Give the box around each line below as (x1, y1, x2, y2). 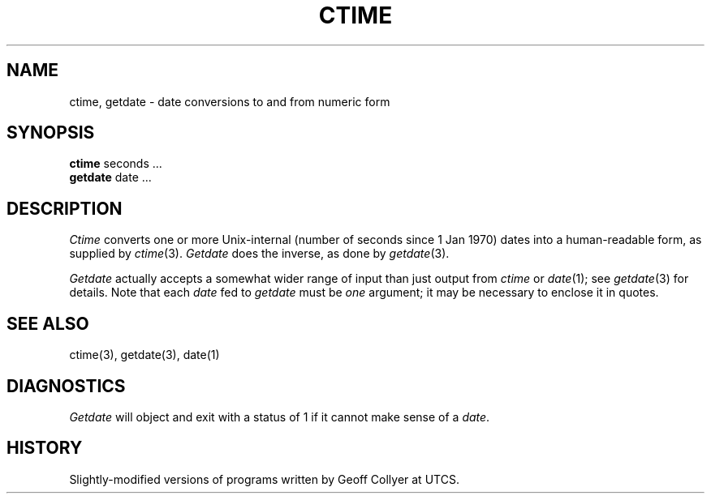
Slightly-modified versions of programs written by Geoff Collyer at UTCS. (69, 472, 459, 486)
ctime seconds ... (69, 156, 162, 171)
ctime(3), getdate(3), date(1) (69, 348, 220, 362)
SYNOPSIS (6, 122, 95, 143)
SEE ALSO (6, 313, 89, 334)
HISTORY (6, 438, 83, 459)
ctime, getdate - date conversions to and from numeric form (69, 94, 390, 109)
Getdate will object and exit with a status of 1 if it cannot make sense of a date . (69, 409, 490, 424)
